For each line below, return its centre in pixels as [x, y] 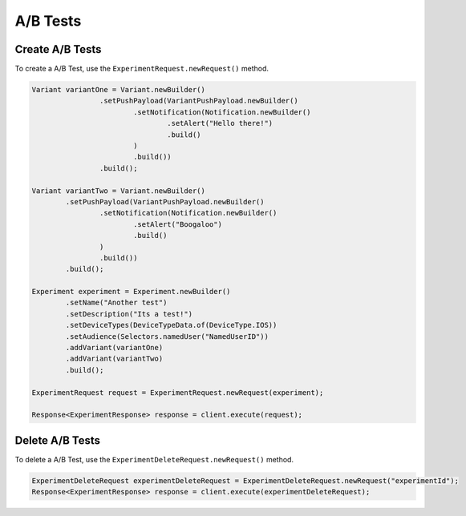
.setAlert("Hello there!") [220, 123]
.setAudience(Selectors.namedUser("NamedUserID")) [167, 336]
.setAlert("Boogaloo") [177, 224]
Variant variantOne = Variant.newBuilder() [119, 90]
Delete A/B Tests [57, 440]
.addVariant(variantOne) [114, 348]
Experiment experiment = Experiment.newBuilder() [131, 292]
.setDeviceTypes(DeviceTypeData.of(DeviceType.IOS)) [171, 325]
